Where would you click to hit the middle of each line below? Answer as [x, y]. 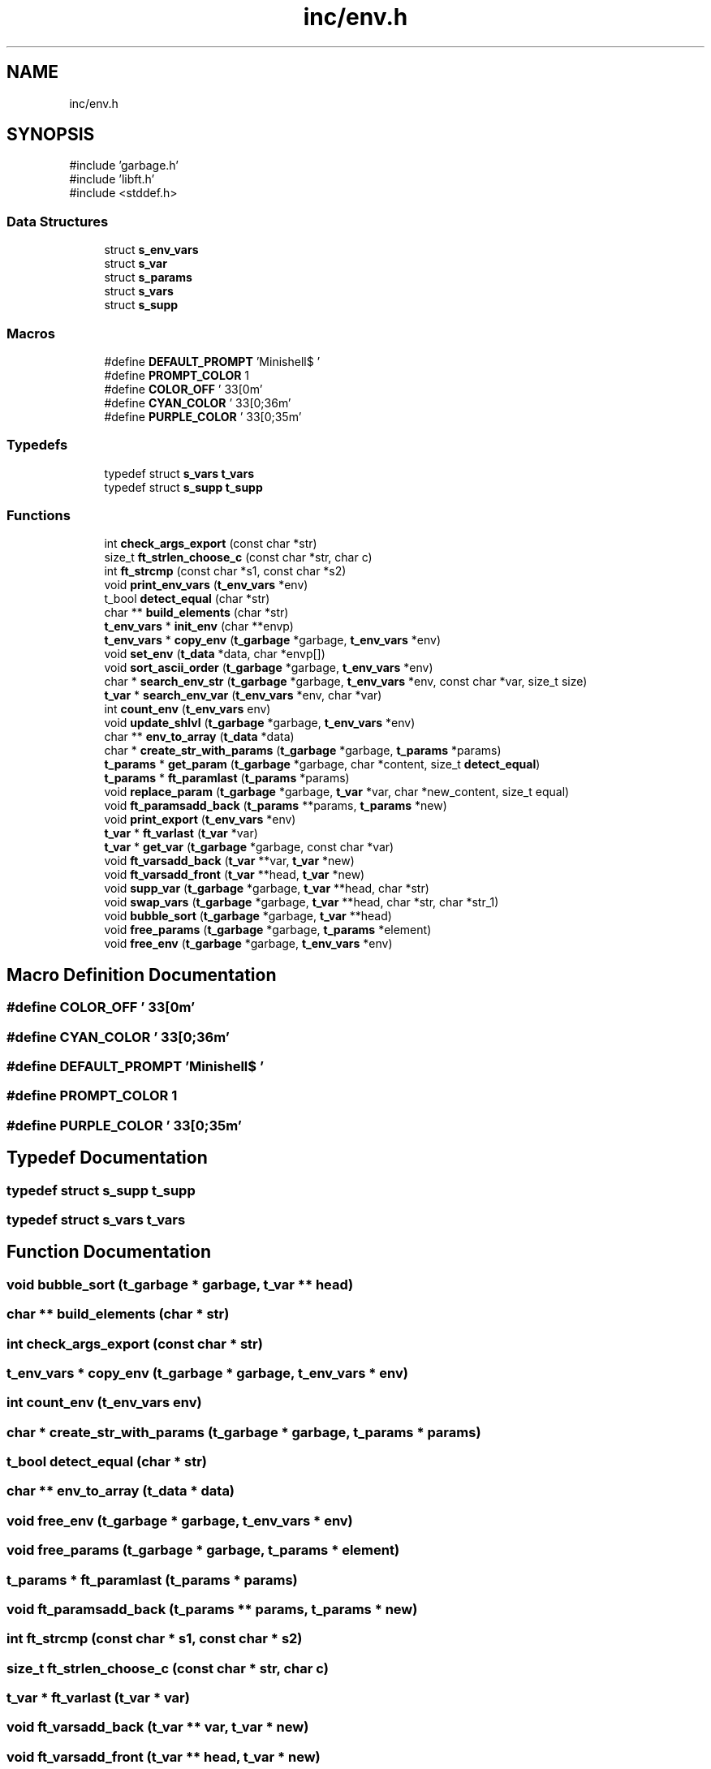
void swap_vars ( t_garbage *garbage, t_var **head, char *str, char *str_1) [302, 902]
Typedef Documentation [107, 1158]
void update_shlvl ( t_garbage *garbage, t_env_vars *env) [260, 723]
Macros [31, 333]
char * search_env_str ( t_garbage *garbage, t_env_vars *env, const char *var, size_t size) [346, 682]
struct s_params [148, 278]
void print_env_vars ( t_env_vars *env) [206, 585]
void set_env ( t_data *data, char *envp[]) [215, 654]
